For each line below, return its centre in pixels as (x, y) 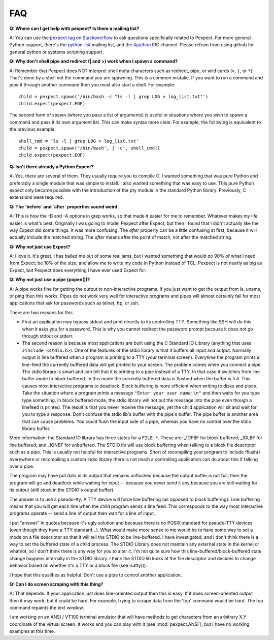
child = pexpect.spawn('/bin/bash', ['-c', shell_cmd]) (89, 148)
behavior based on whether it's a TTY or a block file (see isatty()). (78, 566)
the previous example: (32, 129)
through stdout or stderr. (48, 336)
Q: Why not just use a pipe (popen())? (50, 280)
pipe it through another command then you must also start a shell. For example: (92, 85)
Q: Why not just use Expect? (40, 247)
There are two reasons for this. (42, 312)
